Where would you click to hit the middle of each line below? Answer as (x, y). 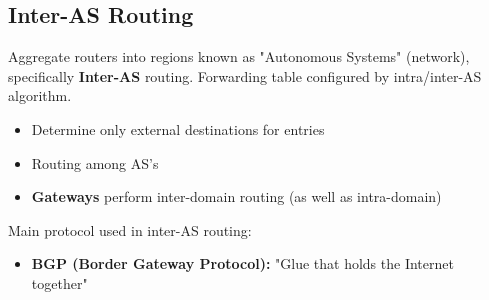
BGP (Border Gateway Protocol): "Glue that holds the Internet (242, 263)
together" (59, 282)
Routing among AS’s (95, 162)
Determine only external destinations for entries (178, 128)
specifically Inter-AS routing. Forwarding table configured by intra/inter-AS (245, 75)
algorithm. (40, 95)
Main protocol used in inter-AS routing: (130, 229)
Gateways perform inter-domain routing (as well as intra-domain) (236, 196)
